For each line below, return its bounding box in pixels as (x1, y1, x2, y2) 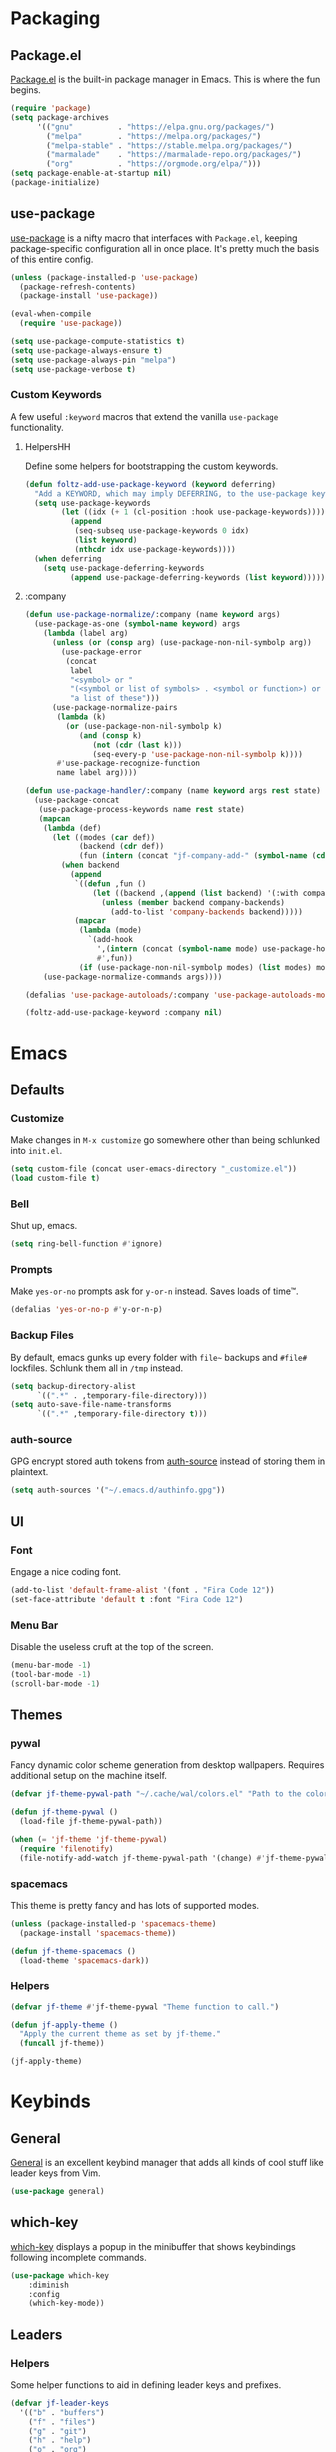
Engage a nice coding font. (10, 1565, 122, 1577)
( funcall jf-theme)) (19, 2038, 105, 2049)
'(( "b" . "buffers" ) (19, 2407, 105, 2417)
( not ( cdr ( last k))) (92, 740, 183, 750)
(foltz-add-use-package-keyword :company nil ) (24, 1008, 223, 1018)
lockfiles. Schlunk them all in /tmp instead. (10, 1362, 184, 1374)
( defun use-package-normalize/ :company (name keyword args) (24, 610, 281, 620)
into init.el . (10, 1145, 63, 1157)
